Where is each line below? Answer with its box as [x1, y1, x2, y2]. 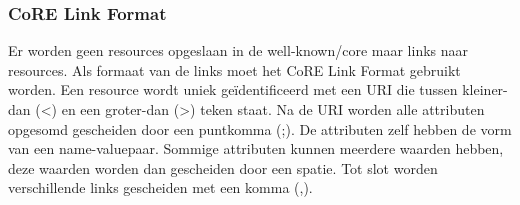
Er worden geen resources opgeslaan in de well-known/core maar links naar [8, 40, 469, 61]
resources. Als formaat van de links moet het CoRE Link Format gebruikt [8, 59, 461, 80]
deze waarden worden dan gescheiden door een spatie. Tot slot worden [8, 157, 438, 178]
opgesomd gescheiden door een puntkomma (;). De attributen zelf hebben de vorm [8, 118, 512, 139]
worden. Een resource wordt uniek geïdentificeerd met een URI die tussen [8, 79, 458, 100]
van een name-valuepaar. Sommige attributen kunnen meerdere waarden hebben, [8, 138, 504, 159]
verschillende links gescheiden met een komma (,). [8, 177, 313, 198]
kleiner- [462, 79, 508, 100]
